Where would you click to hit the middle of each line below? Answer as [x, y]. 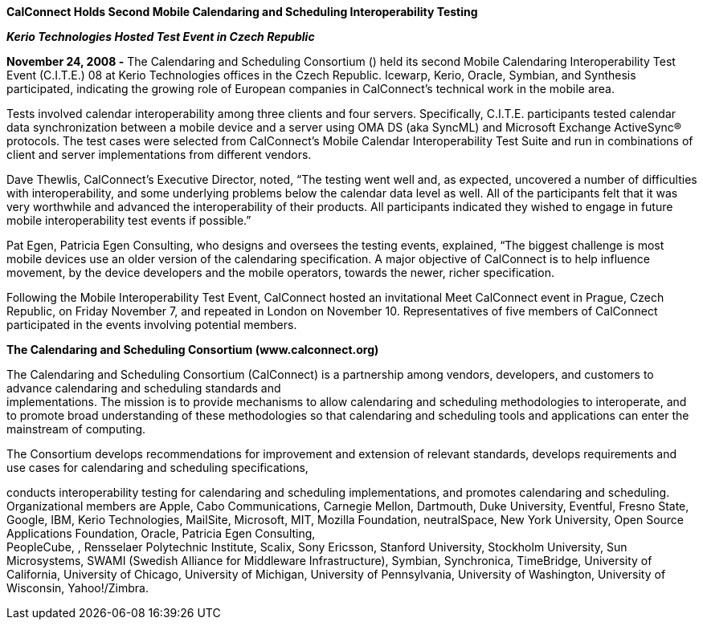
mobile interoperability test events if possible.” [129, 220]
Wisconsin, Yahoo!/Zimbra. [78, 588]
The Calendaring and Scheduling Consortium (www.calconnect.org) [193, 350]
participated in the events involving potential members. [152, 325]
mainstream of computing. [76, 429]
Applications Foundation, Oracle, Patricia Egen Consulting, [161, 533]
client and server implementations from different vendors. [159, 154]
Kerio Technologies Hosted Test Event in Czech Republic [161, 37]
